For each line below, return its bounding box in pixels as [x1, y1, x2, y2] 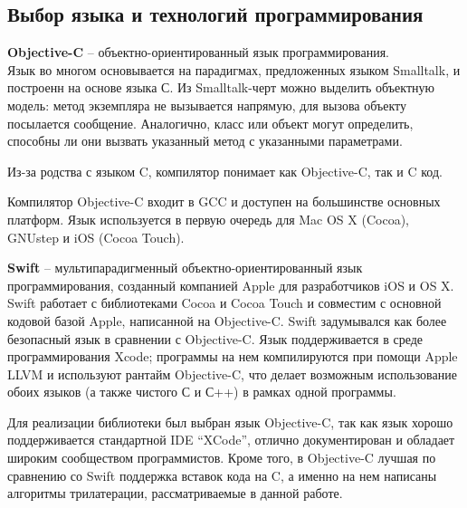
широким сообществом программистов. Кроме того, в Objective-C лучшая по [7, 448, 436, 467]
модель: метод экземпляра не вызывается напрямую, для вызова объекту [7, 95, 406, 114]
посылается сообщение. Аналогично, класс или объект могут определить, [7, 113, 414, 132]
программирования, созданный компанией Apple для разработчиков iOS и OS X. [7, 275, 454, 294]
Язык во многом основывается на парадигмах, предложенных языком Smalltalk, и [7, 60, 461, 79]
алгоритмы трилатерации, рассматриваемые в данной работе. [7, 484, 343, 503]
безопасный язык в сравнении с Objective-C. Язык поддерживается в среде [7, 329, 424, 348]
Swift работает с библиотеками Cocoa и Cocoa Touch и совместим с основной [7, 293, 442, 312]
